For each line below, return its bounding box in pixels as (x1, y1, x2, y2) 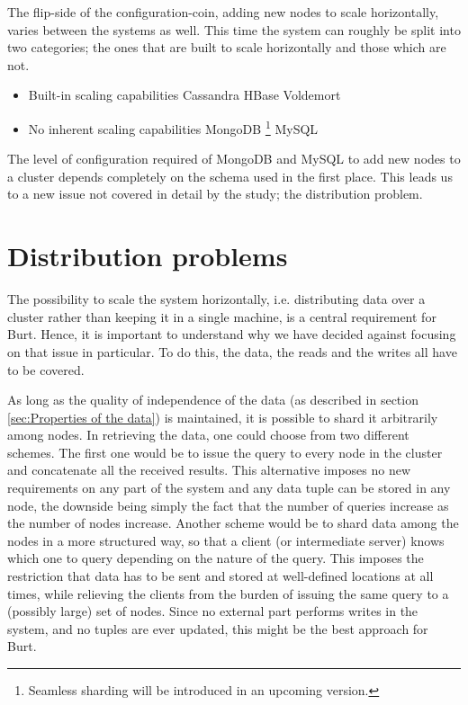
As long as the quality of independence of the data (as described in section (7, 390, 418, 409)
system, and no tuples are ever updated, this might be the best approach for (7, 619, 428, 638)
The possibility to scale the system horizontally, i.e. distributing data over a (7, 290, 426, 308)
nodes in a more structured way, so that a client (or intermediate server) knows (7, 531, 445, 549)
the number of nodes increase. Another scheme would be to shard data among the (7, 513, 459, 532)
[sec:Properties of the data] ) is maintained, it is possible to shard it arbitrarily (7, 407, 438, 426)
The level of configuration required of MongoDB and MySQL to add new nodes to (7, 149, 461, 168)
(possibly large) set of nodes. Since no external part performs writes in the (7, 602, 418, 620)
